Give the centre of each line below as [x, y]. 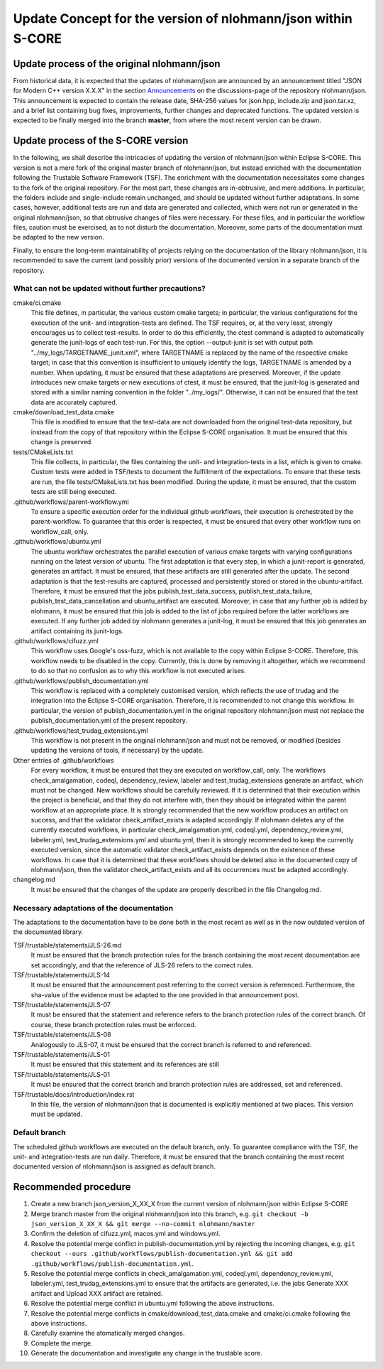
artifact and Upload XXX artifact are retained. [97, 1293]
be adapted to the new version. [59, 237]
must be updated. [57, 1114]
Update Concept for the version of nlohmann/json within [183, 18]
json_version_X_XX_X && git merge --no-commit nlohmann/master [143, 1224]
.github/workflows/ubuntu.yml [57, 542]
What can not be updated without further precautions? [109, 289]
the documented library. [48, 932]
